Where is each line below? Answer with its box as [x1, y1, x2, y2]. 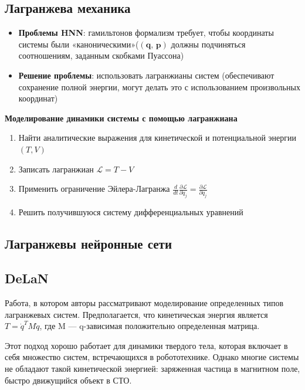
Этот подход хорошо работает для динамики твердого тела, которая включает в [5, 339, 288, 351]
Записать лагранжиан [18, 162, 94, 175]
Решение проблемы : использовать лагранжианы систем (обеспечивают [18, 69, 274, 81]
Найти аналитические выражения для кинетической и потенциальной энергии [18, 131, 296, 144]
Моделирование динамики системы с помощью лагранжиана [5, 111, 238, 124]
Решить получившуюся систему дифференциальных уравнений [18, 206, 243, 218]
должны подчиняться [171, 38, 246, 50]
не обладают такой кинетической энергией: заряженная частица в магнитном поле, [5, 362, 300, 374]
